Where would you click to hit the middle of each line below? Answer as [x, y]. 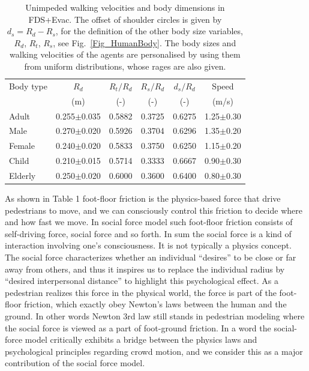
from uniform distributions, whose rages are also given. [125, 66]
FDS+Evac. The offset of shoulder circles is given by [125, 19]
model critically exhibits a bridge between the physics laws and [141, 339]
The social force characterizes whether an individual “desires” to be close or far [151, 257]
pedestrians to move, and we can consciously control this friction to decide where [154, 210]
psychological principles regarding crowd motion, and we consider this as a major [154, 351]
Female [22, 146]
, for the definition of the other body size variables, [149, 31]
